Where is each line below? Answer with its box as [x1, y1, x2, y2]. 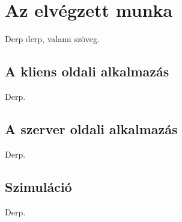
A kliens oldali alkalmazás [5, 62, 169, 81]
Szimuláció [5, 177, 72, 196]
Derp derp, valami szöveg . [5, 32, 100, 45]
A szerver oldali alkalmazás [5, 119, 178, 138]
